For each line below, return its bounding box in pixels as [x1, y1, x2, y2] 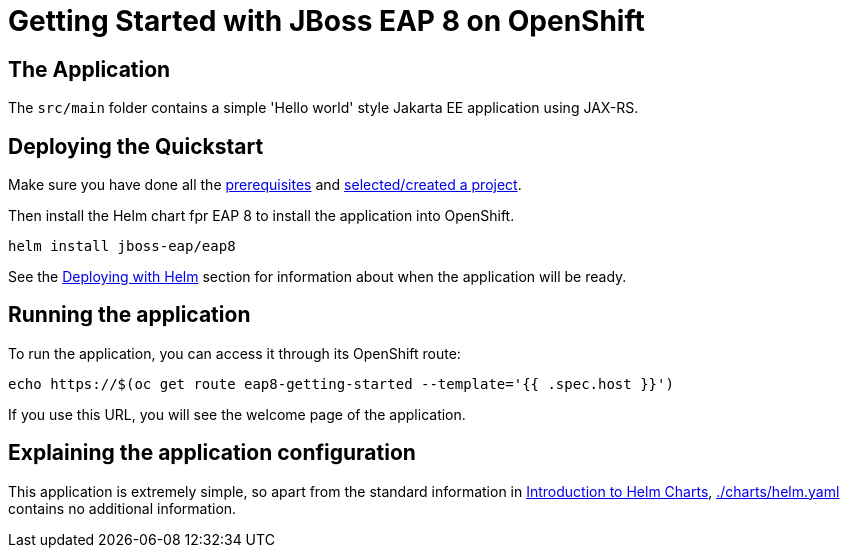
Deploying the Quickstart [8, 133, 264, 159]
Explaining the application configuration [8, 440, 416, 466]
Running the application [8, 302, 251, 328]
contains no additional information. [8, 499, 237, 517]
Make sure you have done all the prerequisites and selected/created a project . [8, 176, 522, 194]
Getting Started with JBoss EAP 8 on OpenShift [8, 4, 645, 38]
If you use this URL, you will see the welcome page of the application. [8, 405, 466, 423]
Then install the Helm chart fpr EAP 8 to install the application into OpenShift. [8, 207, 515, 225]
